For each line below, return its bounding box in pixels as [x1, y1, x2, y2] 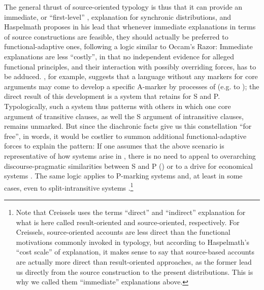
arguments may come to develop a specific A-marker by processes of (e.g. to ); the [4, 81, 259, 91]
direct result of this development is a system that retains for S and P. [4, 91, 220, 101]
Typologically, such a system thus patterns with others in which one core [4, 100, 231, 111]
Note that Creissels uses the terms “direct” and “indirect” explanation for [16, 206, 246, 217]
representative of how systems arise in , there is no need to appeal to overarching [4, 150, 256, 161]
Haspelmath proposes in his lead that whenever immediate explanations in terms [4, 21, 256, 32]
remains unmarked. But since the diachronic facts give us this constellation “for [4, 121, 252, 131]
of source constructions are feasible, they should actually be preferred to [4, 31, 228, 42]
